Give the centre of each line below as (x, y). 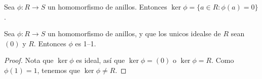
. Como (223, 60)
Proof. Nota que (29, 60)
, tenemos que (59, 70)
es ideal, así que (101, 60)
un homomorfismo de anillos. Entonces (107, 7)
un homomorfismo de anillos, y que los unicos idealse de (134, 33)
